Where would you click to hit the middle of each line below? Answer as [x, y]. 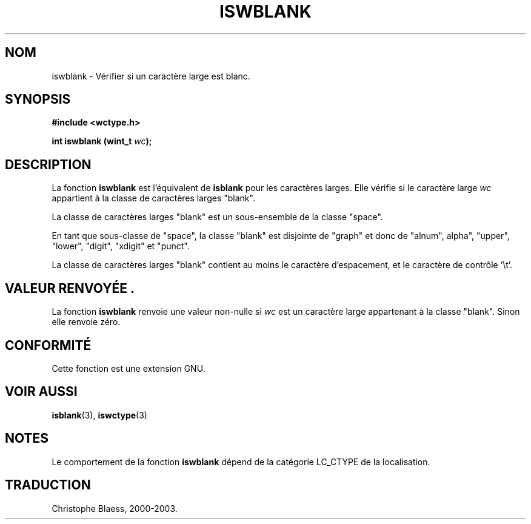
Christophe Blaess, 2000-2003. [115, 508]
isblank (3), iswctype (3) [99, 415]
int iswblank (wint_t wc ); [102, 141]
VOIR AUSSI [41, 392]
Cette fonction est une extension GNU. [129, 368]
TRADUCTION [48, 485]
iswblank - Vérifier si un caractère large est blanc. [151, 76]
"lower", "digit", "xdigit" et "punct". [121, 246]
